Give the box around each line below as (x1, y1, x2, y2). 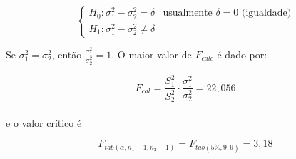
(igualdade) (242, 8, 292, 19)
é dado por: (217, 46, 267, 61)
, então (51, 46, 82, 61)
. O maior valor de (111, 46, 192, 61)
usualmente (163, 8, 213, 19)
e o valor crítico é (6, 115, 82, 130)
